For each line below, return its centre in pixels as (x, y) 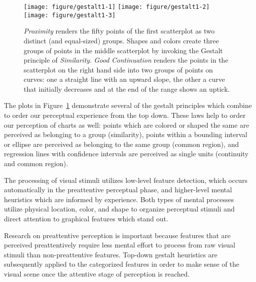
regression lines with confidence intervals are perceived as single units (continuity (126, 154)
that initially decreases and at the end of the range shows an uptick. (127, 88)
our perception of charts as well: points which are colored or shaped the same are (127, 124)
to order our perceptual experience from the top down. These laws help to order (125, 115)
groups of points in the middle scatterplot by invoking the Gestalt (123, 50)
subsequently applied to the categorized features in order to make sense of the (122, 264)
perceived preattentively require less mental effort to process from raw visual (120, 245)
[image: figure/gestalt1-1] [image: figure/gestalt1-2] (117, 7)
